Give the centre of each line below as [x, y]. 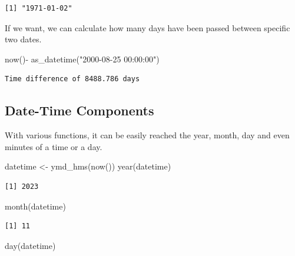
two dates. [23, 39]
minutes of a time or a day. [54, 146]
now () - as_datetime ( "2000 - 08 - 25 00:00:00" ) [82, 59]
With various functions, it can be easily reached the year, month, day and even [147, 135]
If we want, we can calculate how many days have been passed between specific [147, 27]
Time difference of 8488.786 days [72, 79]
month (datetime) [35, 206]
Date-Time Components [79, 110]
